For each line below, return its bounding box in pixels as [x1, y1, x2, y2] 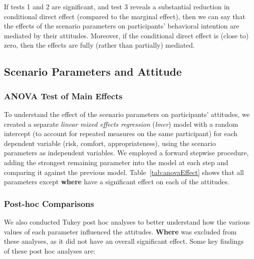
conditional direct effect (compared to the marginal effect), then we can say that [4, 11, 246, 21]
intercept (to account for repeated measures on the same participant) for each [4, 128, 238, 139]
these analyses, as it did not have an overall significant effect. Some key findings [4, 236, 244, 246]
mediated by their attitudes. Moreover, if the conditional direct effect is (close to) [4, 30, 249, 40]
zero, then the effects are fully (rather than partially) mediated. [4, 40, 195, 50]
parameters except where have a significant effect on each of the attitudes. [4, 176, 229, 187]
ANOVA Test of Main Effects [4, 89, 123, 102]
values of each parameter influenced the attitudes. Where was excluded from [4, 226, 237, 236]
